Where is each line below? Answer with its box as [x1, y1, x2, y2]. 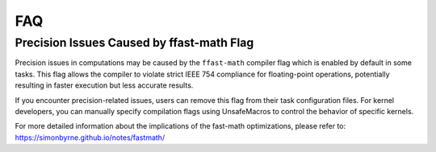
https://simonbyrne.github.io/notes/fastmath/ [15, 133, 166, 142]
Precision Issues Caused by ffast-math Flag [15, 35, 254, 50]
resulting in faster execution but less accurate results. [15, 80, 194, 90]
